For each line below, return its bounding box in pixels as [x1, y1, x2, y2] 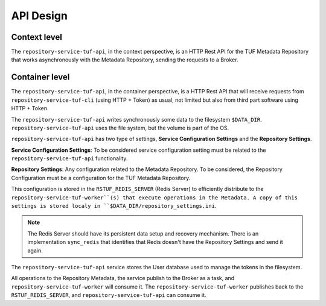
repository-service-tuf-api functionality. [11, 155, 128, 162]
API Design [11, 9, 68, 22]
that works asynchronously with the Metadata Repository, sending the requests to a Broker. [11, 56, 238, 63]
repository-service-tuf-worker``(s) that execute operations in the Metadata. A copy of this [11, 194, 298, 201]
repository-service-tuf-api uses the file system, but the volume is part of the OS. [11, 124, 229, 131]
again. [27, 247, 43, 254]
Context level [11, 32, 63, 42]
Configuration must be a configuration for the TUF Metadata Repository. [11, 174, 191, 181]
